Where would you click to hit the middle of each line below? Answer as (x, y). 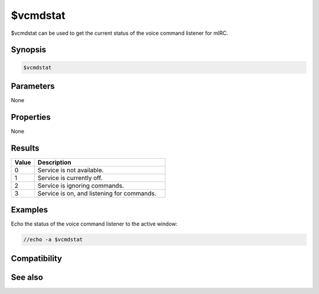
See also (27, 277)
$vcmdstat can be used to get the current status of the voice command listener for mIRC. (120, 33)
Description (54, 162)
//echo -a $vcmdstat (53, 240)
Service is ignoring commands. (81, 185)
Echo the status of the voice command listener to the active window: (94, 224)
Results (25, 148)
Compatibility (36, 258)
